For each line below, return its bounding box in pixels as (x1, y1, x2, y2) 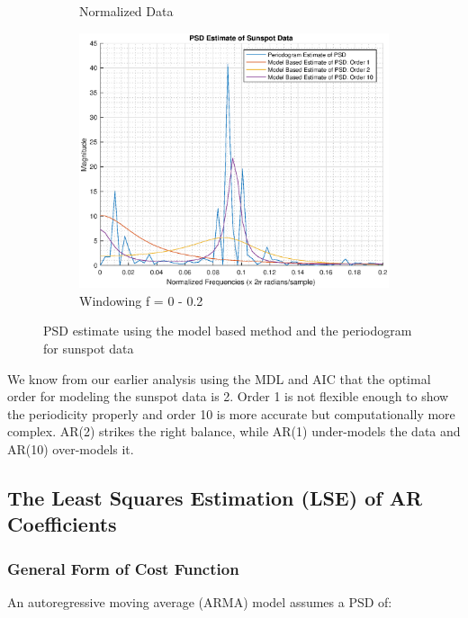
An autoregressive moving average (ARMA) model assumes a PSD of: (7, 592, 392, 611)
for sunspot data (43, 338, 134, 357)
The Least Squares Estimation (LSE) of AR (7, 483, 423, 511)
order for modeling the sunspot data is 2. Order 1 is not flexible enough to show (7, 387, 449, 406)
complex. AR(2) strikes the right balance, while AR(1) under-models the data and (7, 422, 461, 441)
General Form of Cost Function (7, 557, 239, 579)
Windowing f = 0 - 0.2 (79, 291, 203, 309)
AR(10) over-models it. (7, 439, 134, 458)
